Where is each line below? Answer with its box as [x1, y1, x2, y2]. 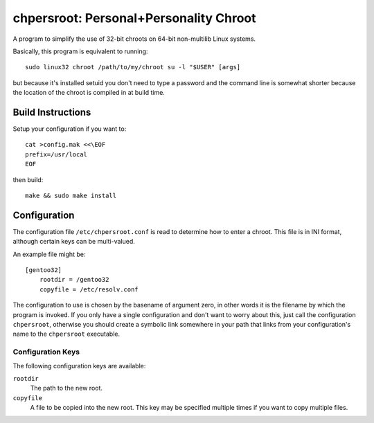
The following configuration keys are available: [12, 361, 146, 370]
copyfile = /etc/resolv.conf [39, 285, 139, 294]
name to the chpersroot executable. [12, 330, 121, 339]
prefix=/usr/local [25, 150, 88, 159]
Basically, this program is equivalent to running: [12, 47, 148, 55]
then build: [12, 175, 44, 183]
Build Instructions [12, 106, 91, 118]
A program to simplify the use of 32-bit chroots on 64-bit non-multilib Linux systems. [12, 35, 256, 43]
